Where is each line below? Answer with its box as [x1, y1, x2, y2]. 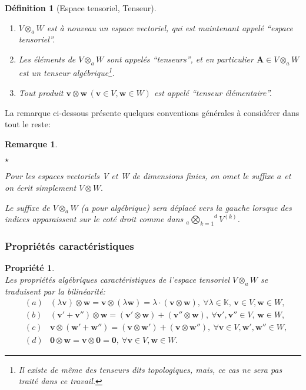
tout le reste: [5, 118, 51, 130]
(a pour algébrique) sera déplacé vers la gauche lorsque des [81, 201, 292, 213]
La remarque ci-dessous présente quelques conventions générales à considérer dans [5, 106, 300, 118]
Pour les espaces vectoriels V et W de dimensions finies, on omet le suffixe [5, 170, 274, 182]
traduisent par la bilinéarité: [5, 285, 105, 297]
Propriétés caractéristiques [5, 239, 134, 253]
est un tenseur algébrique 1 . [18, 65, 115, 79]
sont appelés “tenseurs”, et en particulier [107, 52, 254, 65]
